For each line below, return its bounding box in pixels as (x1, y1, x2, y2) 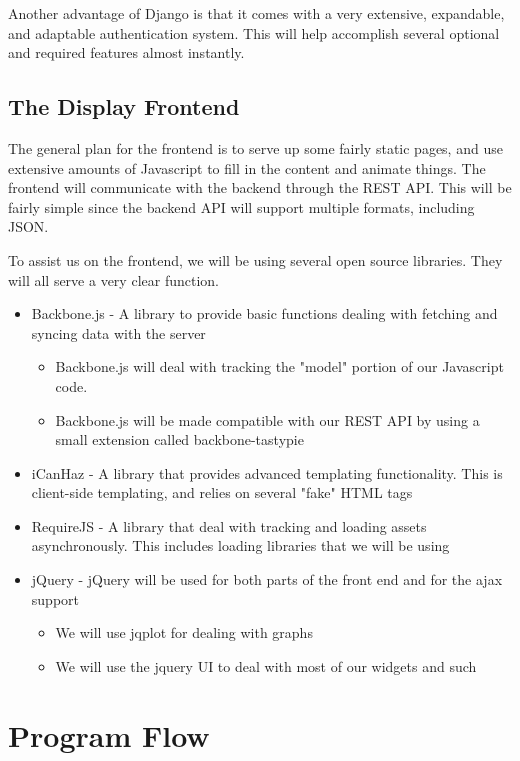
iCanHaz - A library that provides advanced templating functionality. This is (31, 462, 503, 483)
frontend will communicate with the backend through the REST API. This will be (8, 177, 512, 198)
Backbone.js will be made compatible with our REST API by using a (55, 409, 480, 430)
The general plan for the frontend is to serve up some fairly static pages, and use (8, 137, 503, 158)
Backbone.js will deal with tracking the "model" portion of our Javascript (55, 356, 504, 377)
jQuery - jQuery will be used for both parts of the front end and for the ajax (31, 569, 503, 590)
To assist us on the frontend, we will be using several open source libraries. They (8, 249, 503, 270)
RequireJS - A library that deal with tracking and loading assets (31, 515, 427, 536)
